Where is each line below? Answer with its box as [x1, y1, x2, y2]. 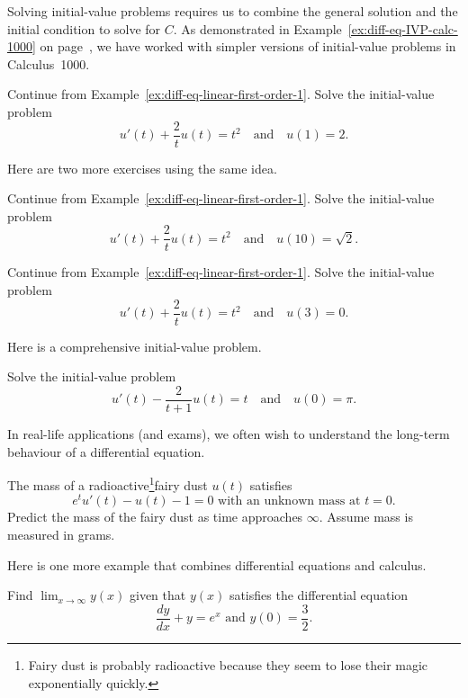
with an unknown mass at [218, 495, 361, 508]
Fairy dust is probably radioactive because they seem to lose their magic [28, 655, 428, 674]
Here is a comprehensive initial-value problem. [7, 336, 262, 355]
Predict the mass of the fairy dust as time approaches [7, 507, 303, 526]
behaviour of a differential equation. [7, 442, 205, 461]
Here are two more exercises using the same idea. [7, 158, 277, 177]
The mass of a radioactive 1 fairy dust [7, 473, 208, 494]
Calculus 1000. [7, 54, 90, 73]
